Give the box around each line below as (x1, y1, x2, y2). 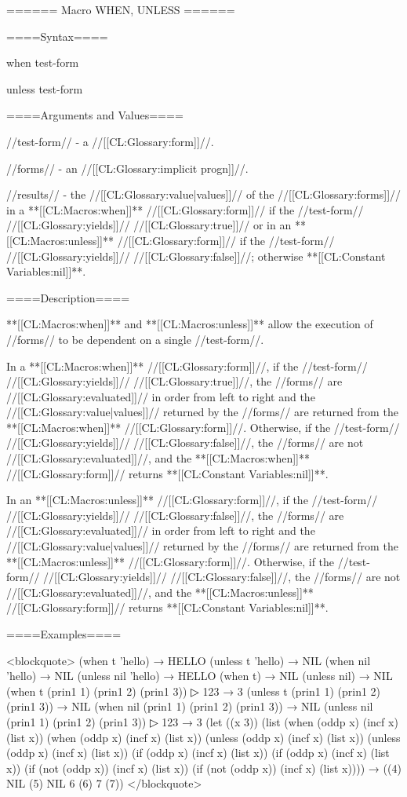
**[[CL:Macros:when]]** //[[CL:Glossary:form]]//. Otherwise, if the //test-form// (6, 419, 400, 435)
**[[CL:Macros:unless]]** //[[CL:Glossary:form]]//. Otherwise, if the (6, 553, 335, 569)
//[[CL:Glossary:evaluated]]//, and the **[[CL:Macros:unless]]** (6, 583, 314, 600)
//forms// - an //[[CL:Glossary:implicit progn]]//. (6, 159, 249, 176)
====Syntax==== (6, 27, 108, 44)
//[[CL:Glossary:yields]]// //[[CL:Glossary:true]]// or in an (6, 217, 292, 233)
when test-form (6, 54, 79, 71)
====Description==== (6, 289, 130, 305)
